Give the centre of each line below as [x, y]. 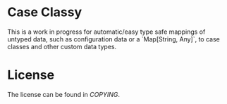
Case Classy [45, 12]
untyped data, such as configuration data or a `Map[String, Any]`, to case [114, 39]
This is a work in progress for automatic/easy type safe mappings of [106, 32]
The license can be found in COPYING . [63, 94]
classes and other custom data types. [62, 46]
